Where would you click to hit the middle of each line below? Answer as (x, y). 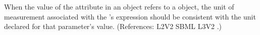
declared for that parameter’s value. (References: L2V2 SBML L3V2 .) (113, 26)
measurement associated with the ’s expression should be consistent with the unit (130, 16)
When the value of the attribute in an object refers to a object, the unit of (119, 6)
